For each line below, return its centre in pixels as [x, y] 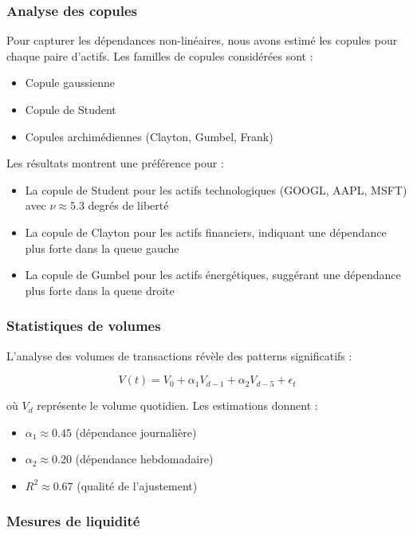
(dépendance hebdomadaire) [144, 459]
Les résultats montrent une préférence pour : [115, 163]
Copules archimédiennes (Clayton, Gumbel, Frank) [149, 136]
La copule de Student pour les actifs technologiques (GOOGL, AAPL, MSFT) [216, 189]
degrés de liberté [128, 205]
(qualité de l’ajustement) [137, 485]
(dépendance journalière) [136, 432]
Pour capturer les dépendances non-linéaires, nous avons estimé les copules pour [202, 40]
